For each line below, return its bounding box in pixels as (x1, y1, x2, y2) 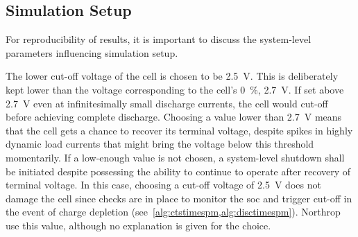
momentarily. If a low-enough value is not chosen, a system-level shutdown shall (6, 150, 345, 164)
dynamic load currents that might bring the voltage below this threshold (6, 137, 314, 151)
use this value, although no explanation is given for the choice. (6, 218, 271, 232)
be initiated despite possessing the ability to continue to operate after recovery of (6, 164, 351, 178)
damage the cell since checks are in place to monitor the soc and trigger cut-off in (6, 191, 352, 205)
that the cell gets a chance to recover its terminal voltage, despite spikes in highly (6, 123, 353, 137)
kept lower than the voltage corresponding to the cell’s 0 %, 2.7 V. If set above (6, 82, 344, 96)
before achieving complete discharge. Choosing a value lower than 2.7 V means (6, 109, 342, 124)
